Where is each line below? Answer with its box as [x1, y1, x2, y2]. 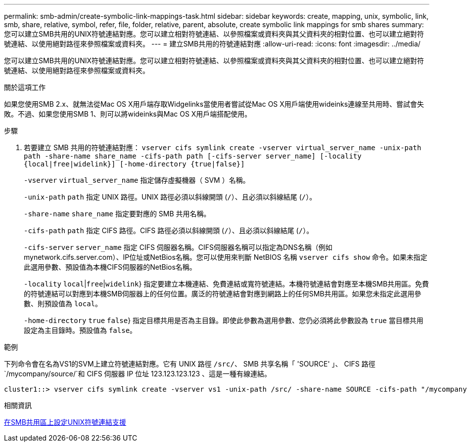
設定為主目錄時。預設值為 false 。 [24, 326, 137, 334]
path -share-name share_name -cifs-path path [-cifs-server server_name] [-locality [24, 152, 362, 160]
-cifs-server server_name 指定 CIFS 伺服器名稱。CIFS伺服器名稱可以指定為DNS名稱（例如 [24, 243, 332, 251]
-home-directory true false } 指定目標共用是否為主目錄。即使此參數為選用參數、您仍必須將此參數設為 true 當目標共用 [24, 316, 423, 324]
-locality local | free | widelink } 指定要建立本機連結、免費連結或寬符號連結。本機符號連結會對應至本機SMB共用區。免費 [24, 280, 429, 288]
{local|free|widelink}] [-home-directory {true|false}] [24, 160, 245, 168]
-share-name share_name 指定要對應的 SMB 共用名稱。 [24, 209, 211, 218]
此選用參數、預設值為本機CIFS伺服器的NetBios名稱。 [24, 263, 196, 271]
